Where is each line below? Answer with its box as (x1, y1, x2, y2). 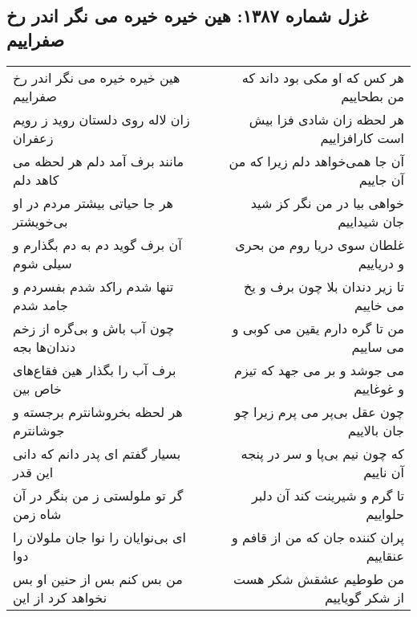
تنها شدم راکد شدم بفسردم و (13, 276, 174, 296)
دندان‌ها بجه (13, 337, 76, 356)
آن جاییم (358, 170, 404, 189)
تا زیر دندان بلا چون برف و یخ (243, 276, 404, 296)
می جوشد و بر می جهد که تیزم (234, 360, 404, 379)
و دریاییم (358, 253, 404, 272)
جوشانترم (13, 420, 65, 439)
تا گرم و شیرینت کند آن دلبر (251, 485, 404, 505)
